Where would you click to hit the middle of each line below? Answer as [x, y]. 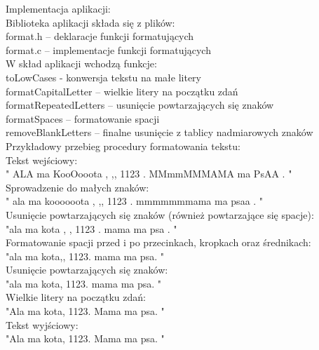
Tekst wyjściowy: [42, 324]
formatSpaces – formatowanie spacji [83, 118]
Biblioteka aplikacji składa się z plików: [90, 22]
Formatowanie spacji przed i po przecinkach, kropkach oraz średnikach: [158, 242]
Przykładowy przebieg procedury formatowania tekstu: [123, 146]
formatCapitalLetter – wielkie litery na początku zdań [122, 91]
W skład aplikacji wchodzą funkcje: [81, 63]
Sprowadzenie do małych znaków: [77, 187]
